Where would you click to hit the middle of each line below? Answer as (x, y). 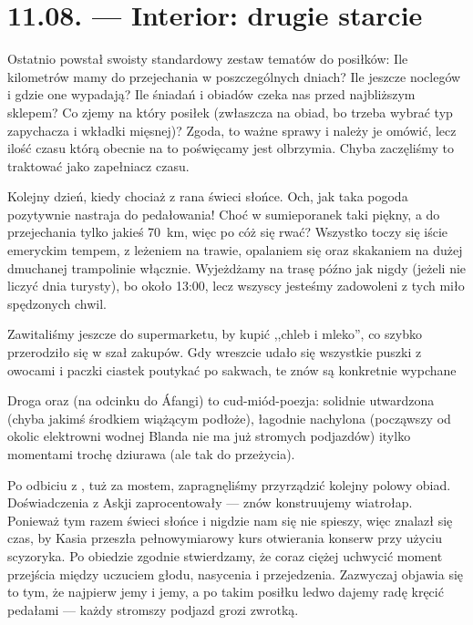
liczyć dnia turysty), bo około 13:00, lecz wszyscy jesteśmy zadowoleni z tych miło (236, 286)
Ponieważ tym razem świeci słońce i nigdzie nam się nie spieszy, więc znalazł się (230, 520)
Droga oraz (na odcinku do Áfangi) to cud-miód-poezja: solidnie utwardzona (221, 400)
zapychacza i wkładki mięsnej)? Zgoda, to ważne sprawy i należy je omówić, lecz (232, 130)
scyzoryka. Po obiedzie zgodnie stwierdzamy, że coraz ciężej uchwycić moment (225, 555)
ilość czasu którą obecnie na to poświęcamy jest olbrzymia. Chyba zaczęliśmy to (231, 148)
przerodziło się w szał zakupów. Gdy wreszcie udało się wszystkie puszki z (215, 352)
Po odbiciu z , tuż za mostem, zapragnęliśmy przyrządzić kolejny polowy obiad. (229, 484)
